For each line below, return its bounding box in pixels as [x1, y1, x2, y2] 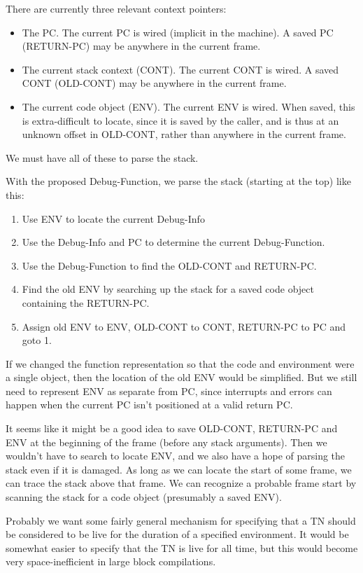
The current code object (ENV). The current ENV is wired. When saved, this [22, 99, 355, 113]
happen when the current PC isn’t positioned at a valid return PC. [6, 397, 293, 412]
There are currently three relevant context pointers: [6, 1, 227, 15]
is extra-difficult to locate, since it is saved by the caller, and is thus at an [22, 113, 339, 127]
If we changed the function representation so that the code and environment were [6, 356, 355, 371]
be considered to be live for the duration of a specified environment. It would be [6, 527, 349, 541]
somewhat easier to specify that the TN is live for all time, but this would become [6, 540, 358, 555]
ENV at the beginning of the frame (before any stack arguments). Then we [6, 434, 327, 449]
